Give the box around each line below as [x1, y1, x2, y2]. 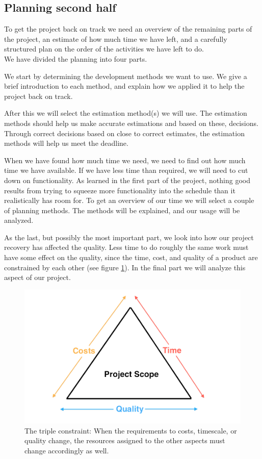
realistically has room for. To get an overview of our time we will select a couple [4, 195, 254, 206]
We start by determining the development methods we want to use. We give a [4, 70, 247, 81]
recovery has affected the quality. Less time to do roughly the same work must [4, 242, 249, 252]
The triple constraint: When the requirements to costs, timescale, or [24, 425, 237, 436]
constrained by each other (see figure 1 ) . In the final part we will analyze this [4, 262, 246, 272]
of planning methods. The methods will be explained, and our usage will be [4, 205, 240, 215]
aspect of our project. [4, 272, 71, 283]
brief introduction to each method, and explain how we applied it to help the [4, 81, 245, 91]
